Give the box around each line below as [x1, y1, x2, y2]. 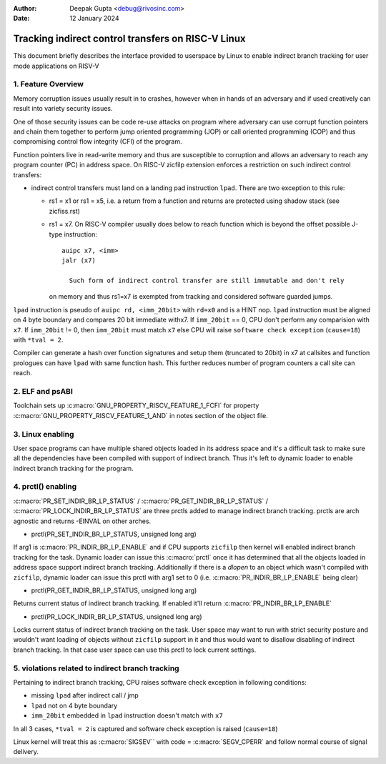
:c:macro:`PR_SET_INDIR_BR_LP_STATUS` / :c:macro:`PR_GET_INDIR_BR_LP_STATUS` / [13, 497, 268, 505]
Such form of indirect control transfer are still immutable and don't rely [69, 277, 345, 285]
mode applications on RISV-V [13, 61, 99, 70]
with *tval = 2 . [13, 336, 64, 344]
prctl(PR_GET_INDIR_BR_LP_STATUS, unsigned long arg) [31, 586, 197, 595]
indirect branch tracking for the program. [13, 464, 134, 472]
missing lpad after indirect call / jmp [31, 691, 139, 700]
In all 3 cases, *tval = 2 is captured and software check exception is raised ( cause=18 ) [13, 724, 278, 733]
